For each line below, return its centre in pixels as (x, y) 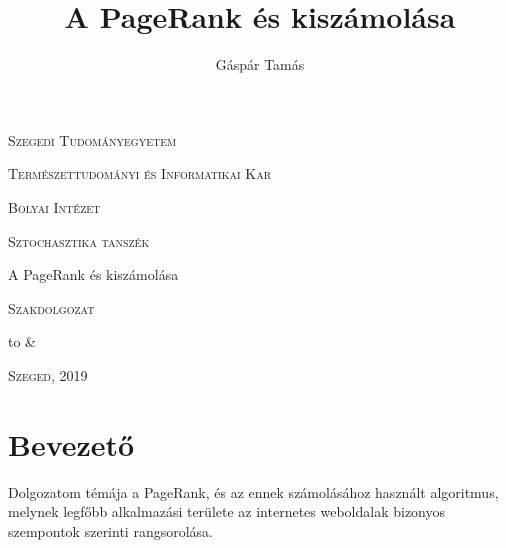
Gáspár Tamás (260, 64)
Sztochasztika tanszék (79, 240)
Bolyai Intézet (54, 206)
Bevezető (71, 443)
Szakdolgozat (51, 307)
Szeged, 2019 (48, 374)
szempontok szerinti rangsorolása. (110, 530)
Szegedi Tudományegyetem (92, 139)
